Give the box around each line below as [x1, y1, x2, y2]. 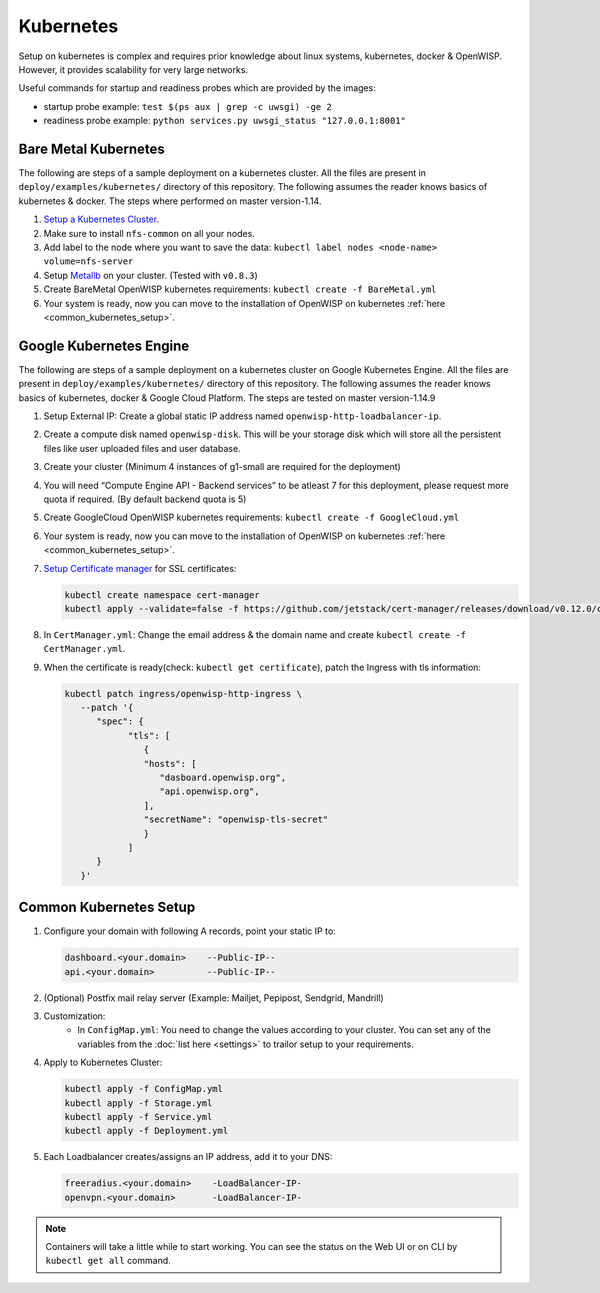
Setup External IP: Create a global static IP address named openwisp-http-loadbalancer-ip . [43, 410, 442, 422]
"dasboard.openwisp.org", [159, 771, 287, 783]
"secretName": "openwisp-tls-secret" [143, 814, 329, 825]
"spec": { [96, 716, 145, 727]
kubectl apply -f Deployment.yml [64, 1125, 229, 1137]
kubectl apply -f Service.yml [64, 1111, 213, 1122]
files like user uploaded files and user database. [43, 442, 241, 454]
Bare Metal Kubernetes [18, 140, 165, 157]
